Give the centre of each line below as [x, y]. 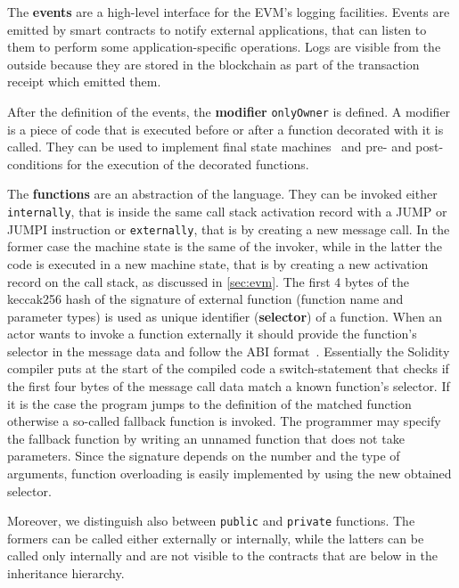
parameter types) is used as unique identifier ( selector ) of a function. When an [225, 316]
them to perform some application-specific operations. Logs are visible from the [224, 47]
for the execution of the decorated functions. [188, 163]
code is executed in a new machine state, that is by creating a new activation [218, 263]
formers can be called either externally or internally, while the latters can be [216, 538]
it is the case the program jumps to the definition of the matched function [209, 403]
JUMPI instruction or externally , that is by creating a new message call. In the [229, 229]
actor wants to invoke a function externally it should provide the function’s [212, 334]
